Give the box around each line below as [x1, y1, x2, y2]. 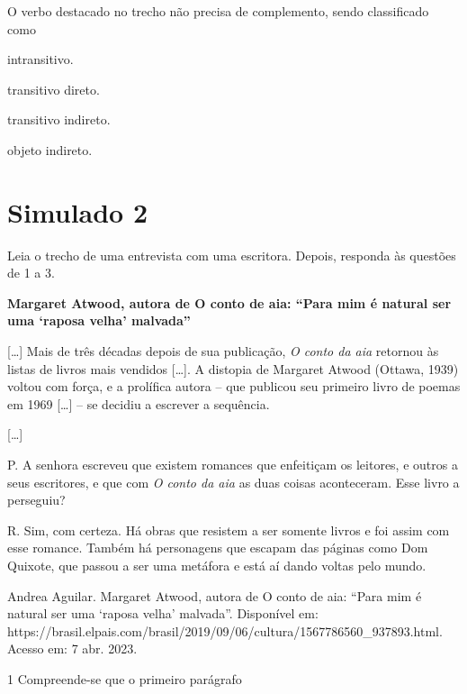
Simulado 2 [7, 193, 148, 230]
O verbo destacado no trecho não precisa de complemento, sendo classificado [7, 2, 429, 20]
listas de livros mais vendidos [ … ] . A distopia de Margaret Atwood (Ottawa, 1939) [7, 359, 459, 378]
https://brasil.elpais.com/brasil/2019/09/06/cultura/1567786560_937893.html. [7, 621, 443, 640]
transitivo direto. [7, 79, 100, 98]
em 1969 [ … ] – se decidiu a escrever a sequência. [7, 394, 270, 413]
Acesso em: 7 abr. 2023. [7, 639, 138, 658]
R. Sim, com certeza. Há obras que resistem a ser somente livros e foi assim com [7, 520, 450, 539]
